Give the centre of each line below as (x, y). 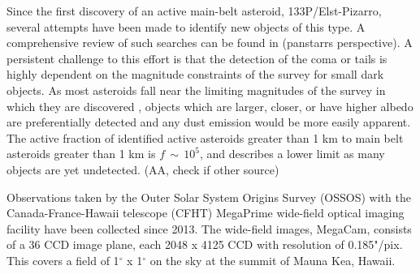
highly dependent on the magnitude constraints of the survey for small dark (195, 74)
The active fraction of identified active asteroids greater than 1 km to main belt (205, 137)
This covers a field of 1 (63, 260)
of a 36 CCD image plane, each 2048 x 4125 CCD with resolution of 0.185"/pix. (205, 244)
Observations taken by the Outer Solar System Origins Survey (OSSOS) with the (209, 197)
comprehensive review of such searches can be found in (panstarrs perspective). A (210, 43)
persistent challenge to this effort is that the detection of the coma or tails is (197, 58)
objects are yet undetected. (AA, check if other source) (143, 169)
